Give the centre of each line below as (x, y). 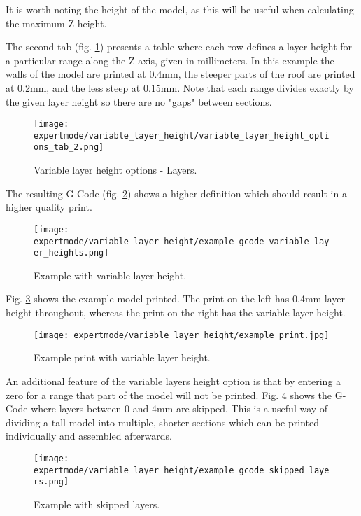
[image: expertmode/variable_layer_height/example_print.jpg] (182, 335)
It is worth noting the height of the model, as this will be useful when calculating (180, 9)
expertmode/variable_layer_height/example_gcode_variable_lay (182, 241)
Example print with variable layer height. (122, 357)
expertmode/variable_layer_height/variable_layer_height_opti (182, 135)
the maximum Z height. (56, 23)
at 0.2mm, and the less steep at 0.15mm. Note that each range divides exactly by (180, 87)
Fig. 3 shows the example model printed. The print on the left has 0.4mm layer (176, 299)
